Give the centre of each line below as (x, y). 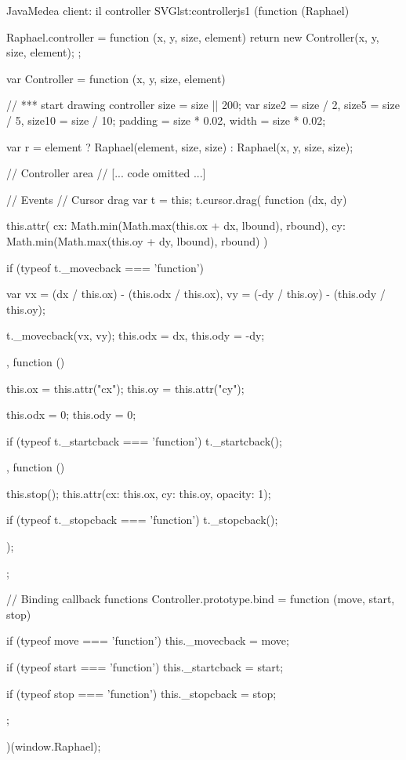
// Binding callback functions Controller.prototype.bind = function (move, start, (201, 599)
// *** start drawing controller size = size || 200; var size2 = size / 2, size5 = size (203, 105)
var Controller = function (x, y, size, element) (116, 78)
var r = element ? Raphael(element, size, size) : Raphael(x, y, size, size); (180, 146)
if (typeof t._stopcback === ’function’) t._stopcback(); (142, 520)
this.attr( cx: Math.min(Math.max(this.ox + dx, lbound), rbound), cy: (176, 225)
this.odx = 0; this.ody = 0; (71, 415)
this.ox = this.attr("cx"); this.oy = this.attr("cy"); (125, 388)
